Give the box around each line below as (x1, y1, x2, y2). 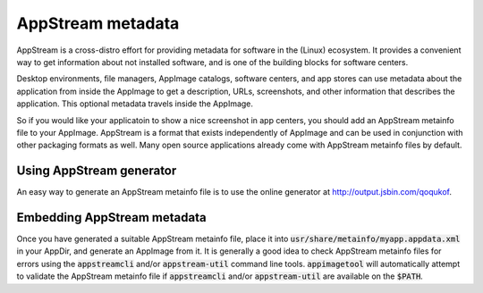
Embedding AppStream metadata (16, 210, 207, 225)
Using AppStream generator (16, 163, 177, 179)
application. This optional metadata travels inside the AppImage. (16, 98, 254, 109)
